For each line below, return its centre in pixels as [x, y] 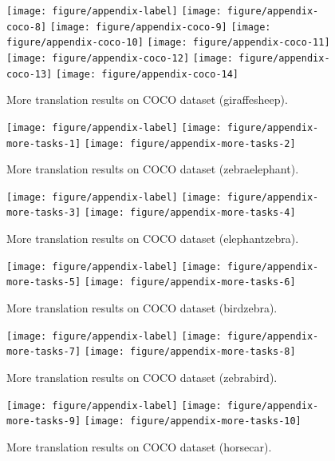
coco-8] [27, 27]
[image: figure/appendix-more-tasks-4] [190, 213]
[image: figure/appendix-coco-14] [147, 74]
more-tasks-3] [44, 213]
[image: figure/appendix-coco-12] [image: [120, 58]
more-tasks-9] [44, 421]
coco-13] [30, 74]
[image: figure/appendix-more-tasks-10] [193, 421]
